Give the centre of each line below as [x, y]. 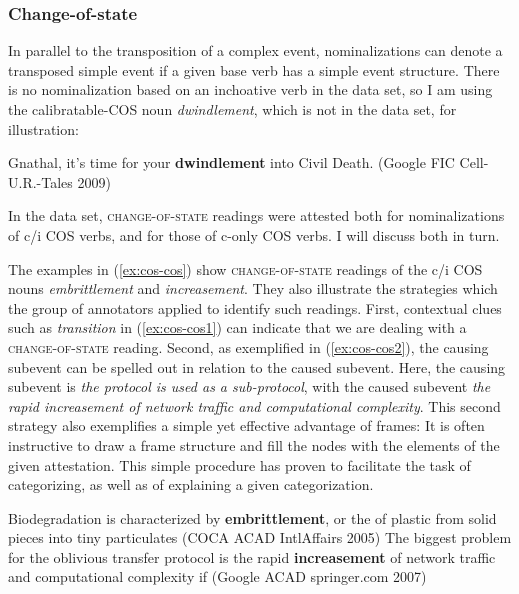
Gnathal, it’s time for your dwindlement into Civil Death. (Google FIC [231, 162]
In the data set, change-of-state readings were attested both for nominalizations [256, 215]
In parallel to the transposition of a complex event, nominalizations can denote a [255, 50]
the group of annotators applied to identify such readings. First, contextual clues [255, 307]
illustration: [43, 128]
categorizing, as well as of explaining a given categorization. [191, 484]
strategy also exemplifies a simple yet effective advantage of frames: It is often [246, 425]
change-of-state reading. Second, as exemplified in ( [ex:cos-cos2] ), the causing [248, 346]
